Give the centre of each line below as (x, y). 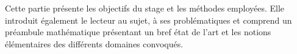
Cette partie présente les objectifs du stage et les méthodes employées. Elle (145, 8)
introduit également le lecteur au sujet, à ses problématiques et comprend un (148, 20)
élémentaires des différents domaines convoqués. (94, 43)
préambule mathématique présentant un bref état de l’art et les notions (138, 32)
